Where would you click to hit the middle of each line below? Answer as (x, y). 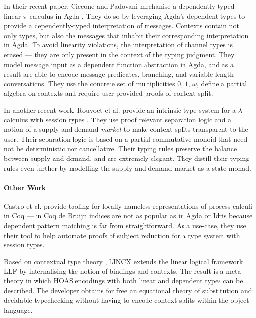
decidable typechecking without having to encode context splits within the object (127, 300)
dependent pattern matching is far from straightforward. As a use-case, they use (125, 225)
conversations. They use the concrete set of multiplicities (90, 83)
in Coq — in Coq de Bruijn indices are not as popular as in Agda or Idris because (128, 216)
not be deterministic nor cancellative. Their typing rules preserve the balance (121, 148)
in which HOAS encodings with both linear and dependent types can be (134, 281)
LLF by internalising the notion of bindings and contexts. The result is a (114, 271)
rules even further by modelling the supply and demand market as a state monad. (128, 168)
